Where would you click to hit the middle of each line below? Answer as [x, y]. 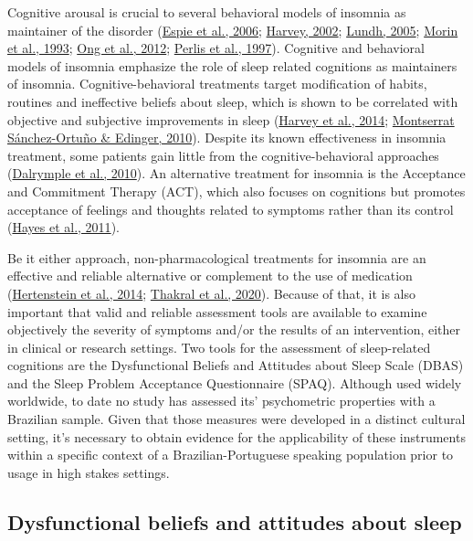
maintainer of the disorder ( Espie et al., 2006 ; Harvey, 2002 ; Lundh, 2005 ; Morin [233, 30]
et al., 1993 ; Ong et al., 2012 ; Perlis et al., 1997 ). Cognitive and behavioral [216, 48]
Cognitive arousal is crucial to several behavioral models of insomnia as [207, 12]
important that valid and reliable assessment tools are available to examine [217, 311]
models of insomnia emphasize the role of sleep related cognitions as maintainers [232, 65]
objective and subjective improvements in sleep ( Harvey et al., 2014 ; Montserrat [231, 119]
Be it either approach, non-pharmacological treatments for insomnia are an [217, 257]
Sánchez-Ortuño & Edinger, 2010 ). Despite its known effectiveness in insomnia [227, 138]
